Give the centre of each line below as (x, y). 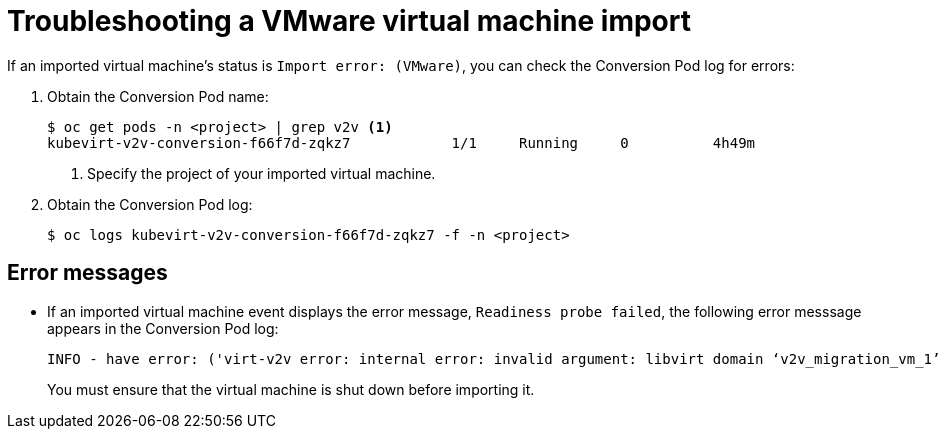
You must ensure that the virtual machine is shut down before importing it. (291, 389)
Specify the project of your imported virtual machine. (261, 173)
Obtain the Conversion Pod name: (158, 96)
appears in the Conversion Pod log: (163, 328)
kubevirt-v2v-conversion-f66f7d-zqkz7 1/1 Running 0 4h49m (401, 142)
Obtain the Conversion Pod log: (150, 204)
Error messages (87, 273)
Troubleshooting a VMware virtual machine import (349, 21)
